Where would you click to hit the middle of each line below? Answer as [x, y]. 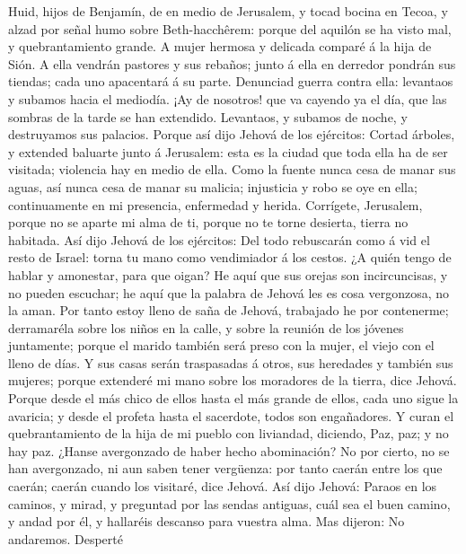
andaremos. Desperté [66, 538]
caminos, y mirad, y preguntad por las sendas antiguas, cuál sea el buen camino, [229, 503]
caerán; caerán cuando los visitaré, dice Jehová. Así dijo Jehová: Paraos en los [223, 486]
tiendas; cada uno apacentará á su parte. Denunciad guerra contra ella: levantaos [231, 81]
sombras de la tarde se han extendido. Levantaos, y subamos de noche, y [208, 116]
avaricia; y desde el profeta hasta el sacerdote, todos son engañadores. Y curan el [231, 415]
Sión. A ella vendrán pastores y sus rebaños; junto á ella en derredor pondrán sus [232, 63]
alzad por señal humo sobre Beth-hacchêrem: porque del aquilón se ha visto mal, [230, 28]
